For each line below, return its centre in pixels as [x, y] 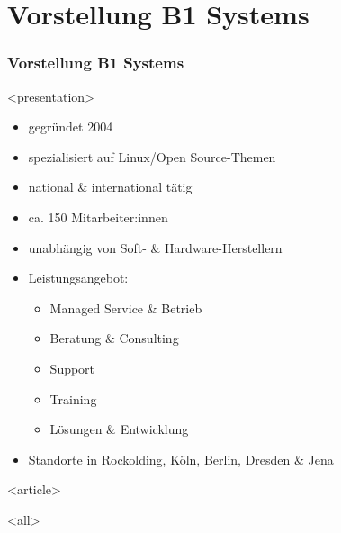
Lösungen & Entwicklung [119, 429]
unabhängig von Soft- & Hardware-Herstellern [155, 247]
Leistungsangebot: [78, 278]
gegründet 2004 [71, 126]
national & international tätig [110, 187]
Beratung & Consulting [114, 338]
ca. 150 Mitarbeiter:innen [98, 217]
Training [73, 398]
